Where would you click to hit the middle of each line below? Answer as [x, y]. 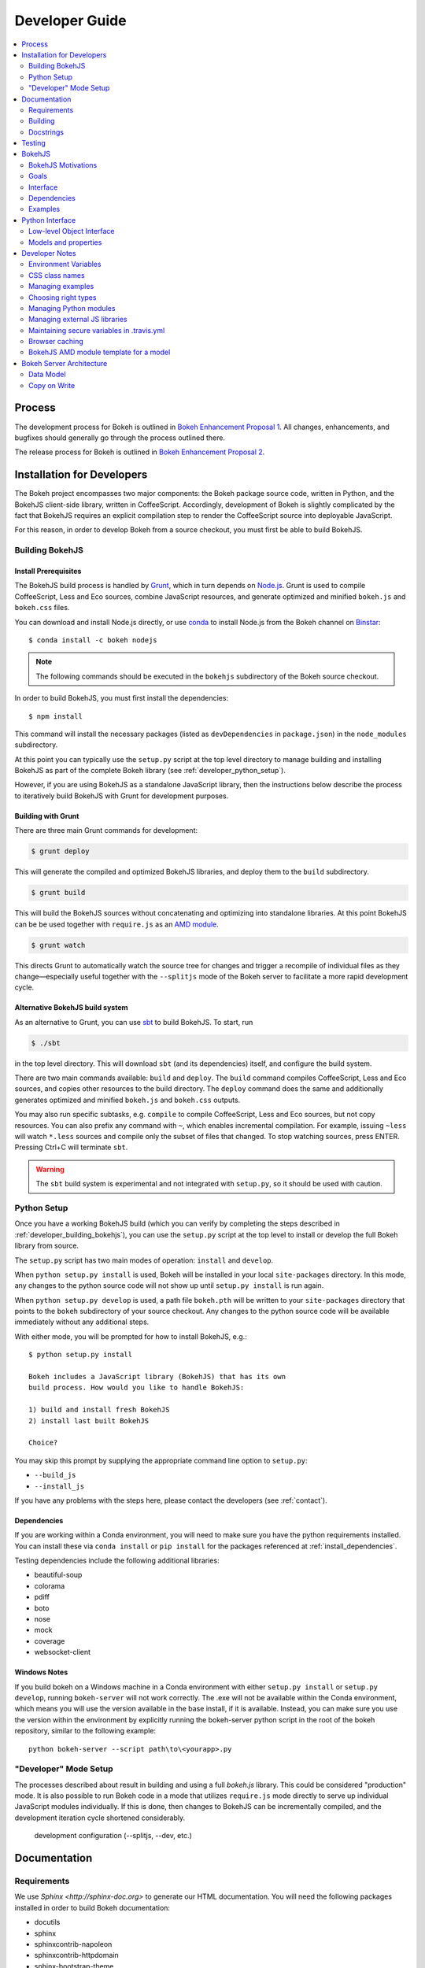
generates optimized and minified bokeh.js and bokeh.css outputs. [128, 1100]
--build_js [55, 1475]
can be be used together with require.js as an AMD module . [117, 924]
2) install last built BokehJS [89, 1421]
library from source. [46, 1246]
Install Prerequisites [48, 571]
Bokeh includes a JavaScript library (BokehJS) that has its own [157, 1377]
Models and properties [65, 242]
